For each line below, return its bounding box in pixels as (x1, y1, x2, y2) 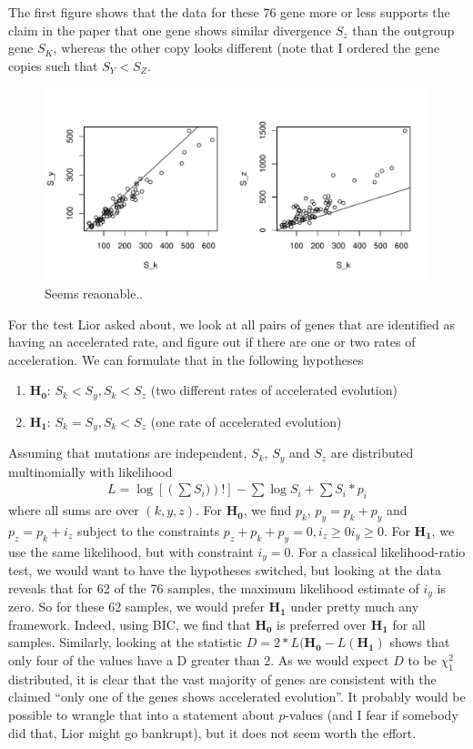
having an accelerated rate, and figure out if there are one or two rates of (8, 332, 416, 351)
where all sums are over (8, 501, 139, 520)
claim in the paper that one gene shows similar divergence (8, 20, 331, 39)
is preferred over (277, 614, 367, 633)
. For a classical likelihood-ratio (290, 542, 466, 561)
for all (392, 614, 426, 633)
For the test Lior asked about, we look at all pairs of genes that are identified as (8, 314, 455, 333)
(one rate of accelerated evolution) (150, 411, 342, 430)
